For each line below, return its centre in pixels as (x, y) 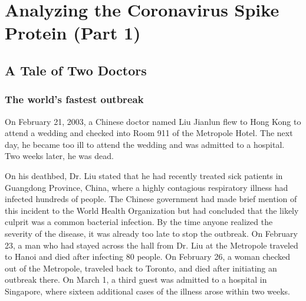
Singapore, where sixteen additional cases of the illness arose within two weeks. (148, 291)
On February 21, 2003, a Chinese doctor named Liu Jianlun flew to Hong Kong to (153, 121)
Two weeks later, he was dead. (59, 156)
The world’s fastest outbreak (74, 99)
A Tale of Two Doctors (76, 70)
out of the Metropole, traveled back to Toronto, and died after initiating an (141, 268)
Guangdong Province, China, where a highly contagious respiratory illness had (147, 187)
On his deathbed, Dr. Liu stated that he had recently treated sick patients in (144, 175)
